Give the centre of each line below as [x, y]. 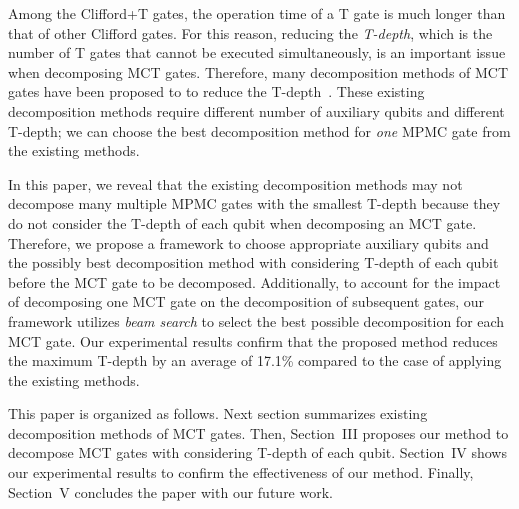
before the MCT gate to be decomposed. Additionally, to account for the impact [254, 281]
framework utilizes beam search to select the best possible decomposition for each [256, 320]
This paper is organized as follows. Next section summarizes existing [218, 413]
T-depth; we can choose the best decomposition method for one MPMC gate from [259, 130]
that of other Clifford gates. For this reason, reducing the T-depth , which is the [250, 32]
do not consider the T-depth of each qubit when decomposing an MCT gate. [242, 222]
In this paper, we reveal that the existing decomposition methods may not [235, 183]
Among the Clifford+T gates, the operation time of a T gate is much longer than [257, 13]
